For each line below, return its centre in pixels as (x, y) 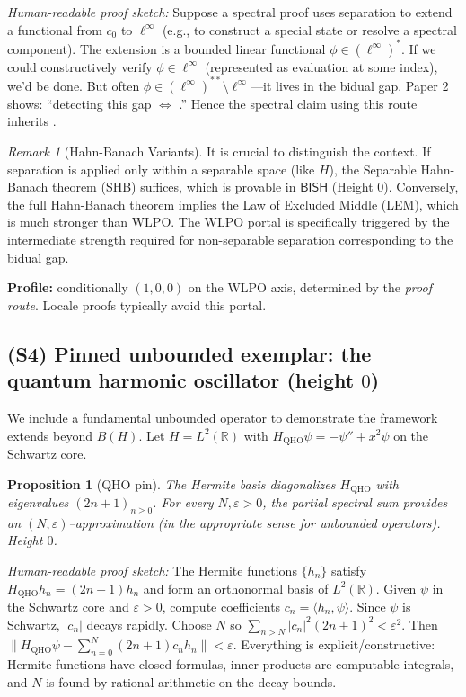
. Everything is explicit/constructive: (334, 644)
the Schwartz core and (68, 607)
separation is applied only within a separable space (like (161, 169)
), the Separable (373, 169)
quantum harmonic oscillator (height (181, 380)
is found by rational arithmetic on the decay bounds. (191, 681)
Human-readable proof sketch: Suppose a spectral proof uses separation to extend (230, 12)
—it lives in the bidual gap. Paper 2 (350, 85)
